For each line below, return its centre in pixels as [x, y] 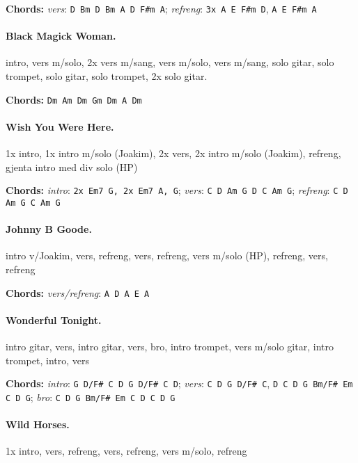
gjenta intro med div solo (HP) [72, 166]
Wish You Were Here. [60, 126]
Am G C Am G [33, 203]
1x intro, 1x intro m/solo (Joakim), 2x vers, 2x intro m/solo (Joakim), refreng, [173, 153]
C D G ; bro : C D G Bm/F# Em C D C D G [91, 397]
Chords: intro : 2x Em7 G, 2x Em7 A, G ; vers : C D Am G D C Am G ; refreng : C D [177, 190]
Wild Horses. [38, 424]
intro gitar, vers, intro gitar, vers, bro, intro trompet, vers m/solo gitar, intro [170, 347]
